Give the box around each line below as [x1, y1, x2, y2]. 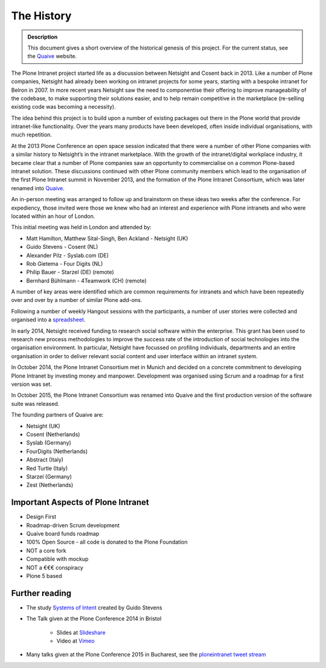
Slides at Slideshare [56, 629, 106, 636]
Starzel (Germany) [26, 473, 72, 480]
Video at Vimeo [56, 637, 95, 644]
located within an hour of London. [11, 212, 95, 220]
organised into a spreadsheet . [11, 316, 86, 323]
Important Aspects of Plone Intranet [11, 497, 149, 507]
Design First [26, 513, 57, 521]
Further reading [11, 588, 72, 598]
